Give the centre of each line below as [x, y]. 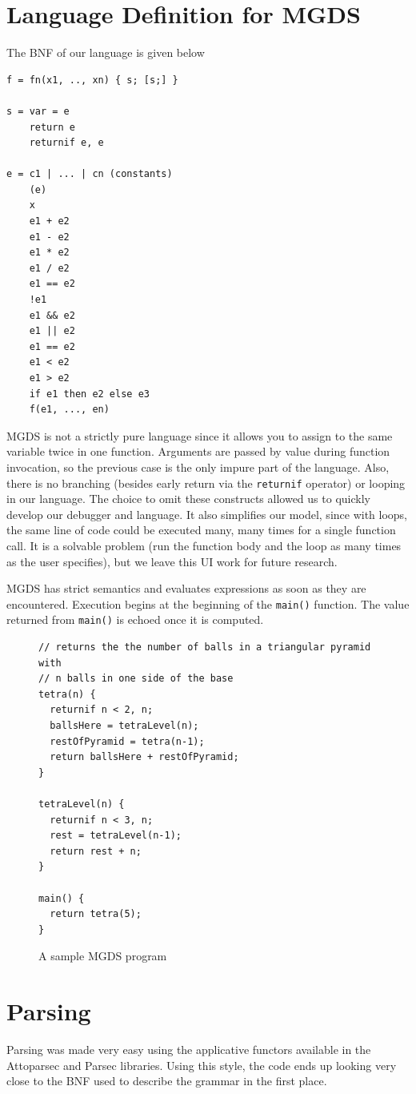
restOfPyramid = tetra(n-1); [127, 741]
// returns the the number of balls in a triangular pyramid [205, 648]
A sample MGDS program [103, 956]
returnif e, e [66, 143]
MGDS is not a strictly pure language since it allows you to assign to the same [200, 435]
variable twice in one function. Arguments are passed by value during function [198, 451]
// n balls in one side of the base [136, 679]
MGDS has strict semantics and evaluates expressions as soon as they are [186, 588]
